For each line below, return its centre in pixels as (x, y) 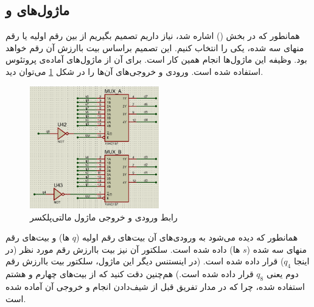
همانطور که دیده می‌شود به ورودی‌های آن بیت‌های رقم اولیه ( (187, 237)
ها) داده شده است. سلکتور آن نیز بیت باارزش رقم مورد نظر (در (123, 249)
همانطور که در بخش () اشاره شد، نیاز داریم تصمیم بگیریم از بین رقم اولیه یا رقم (153, 36)
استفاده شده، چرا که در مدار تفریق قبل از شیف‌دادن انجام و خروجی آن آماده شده (155, 287)
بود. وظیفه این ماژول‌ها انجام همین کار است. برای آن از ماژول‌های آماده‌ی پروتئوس (156, 59)
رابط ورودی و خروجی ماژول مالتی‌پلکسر (104, 217)
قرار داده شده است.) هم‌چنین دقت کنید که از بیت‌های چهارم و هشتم (130, 274)
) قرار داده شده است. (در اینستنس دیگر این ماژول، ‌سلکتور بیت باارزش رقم (145, 261)
